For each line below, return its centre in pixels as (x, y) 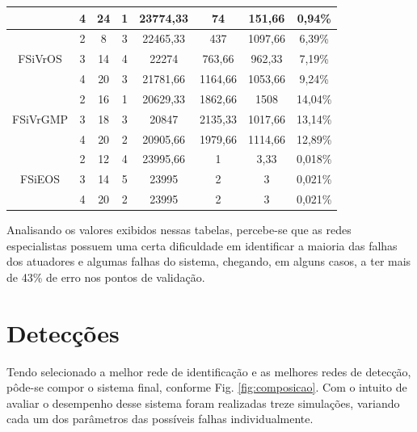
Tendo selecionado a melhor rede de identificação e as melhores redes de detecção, (209, 371)
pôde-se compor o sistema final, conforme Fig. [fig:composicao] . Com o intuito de (207, 387)
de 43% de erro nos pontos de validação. (106, 277)
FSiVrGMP (40, 118)
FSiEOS (40, 179)
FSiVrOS (40, 59)
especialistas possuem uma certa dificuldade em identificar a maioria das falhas (202, 245)
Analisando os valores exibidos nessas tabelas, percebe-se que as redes (179, 230)
